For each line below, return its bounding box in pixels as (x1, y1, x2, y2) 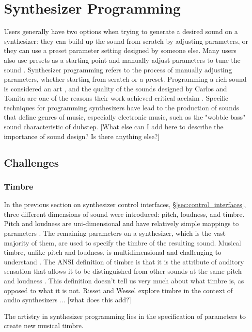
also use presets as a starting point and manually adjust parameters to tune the (4, 54, 241, 65)
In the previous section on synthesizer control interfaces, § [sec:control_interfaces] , (4, 199, 246, 210)
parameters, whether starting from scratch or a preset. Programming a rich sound (4, 74, 247, 84)
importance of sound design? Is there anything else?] (4, 131, 160, 141)
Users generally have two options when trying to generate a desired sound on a (4, 26, 238, 36)
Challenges (4, 155, 59, 170)
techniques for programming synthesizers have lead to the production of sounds (4, 102, 239, 112)
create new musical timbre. (4, 320, 84, 331)
